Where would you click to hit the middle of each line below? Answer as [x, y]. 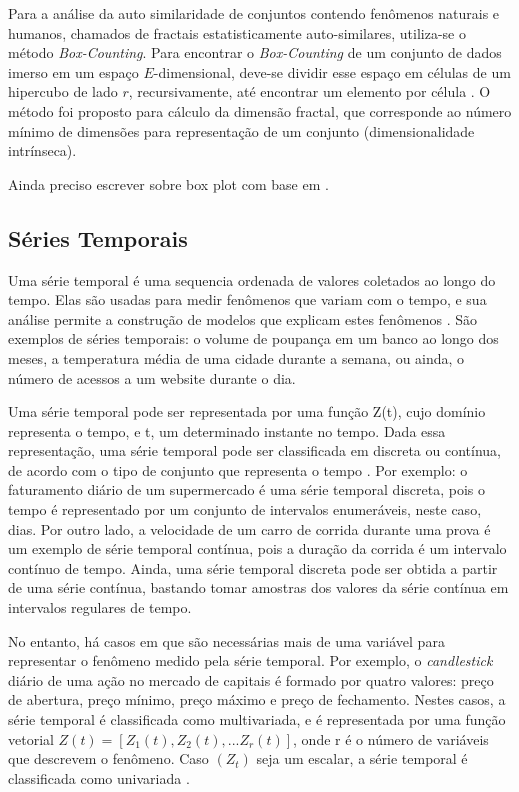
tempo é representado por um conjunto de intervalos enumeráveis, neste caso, [245, 509]
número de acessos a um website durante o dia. [152, 377]
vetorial [31, 738]
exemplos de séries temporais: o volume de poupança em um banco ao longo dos [253, 338]
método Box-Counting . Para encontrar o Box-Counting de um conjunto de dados [255, 52]
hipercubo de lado [63, 91]
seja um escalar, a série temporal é [362, 758]
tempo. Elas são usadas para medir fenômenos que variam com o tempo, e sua [247, 299]
